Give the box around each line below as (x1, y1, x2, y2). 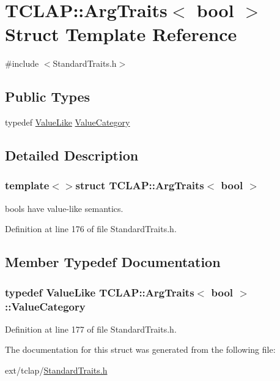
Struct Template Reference (5, 21, 237, 47)
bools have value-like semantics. (5, 202, 123, 214)
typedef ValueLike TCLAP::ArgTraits (5, 284, 194, 300)
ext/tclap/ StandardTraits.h (5, 364, 108, 376)
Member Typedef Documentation (5, 252, 221, 271)
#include (5, 57, 39, 70)
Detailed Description (5, 146, 139, 165)
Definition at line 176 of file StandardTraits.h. (5, 222, 177, 235)
